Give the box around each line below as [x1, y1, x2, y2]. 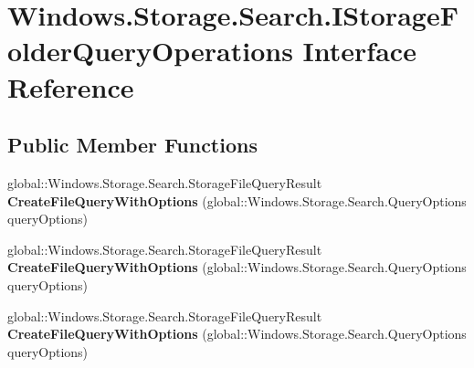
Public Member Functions [7, 131, 258, 159]
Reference [7, 68, 134, 105]
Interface [302, 32, 416, 69]
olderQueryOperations [7, 32, 293, 69]
